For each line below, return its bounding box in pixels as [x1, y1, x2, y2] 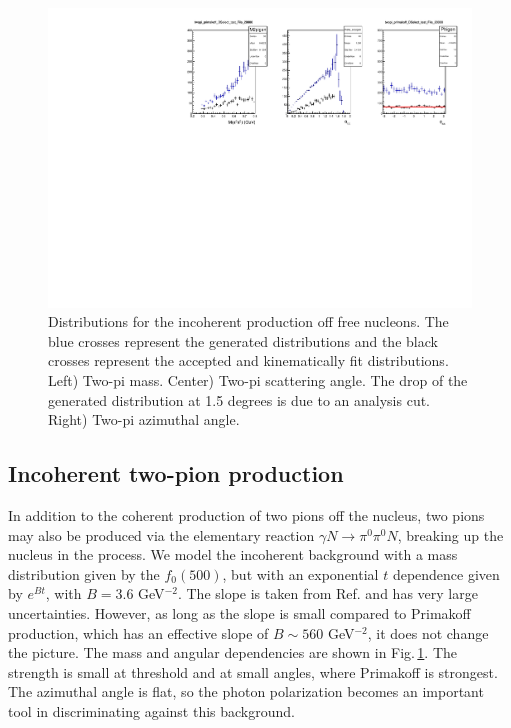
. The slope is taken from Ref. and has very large [177, 583, 478, 604]
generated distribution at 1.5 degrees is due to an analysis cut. [48, 389, 431, 410]
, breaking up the [397, 524, 504, 545]
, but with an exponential [222, 563, 379, 584]
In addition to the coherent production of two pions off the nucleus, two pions [8, 505, 485, 526]
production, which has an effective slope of [8, 622, 269, 643]
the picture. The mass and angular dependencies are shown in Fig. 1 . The [8, 642, 458, 663]
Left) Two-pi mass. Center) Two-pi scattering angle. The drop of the [48, 370, 468, 391]
